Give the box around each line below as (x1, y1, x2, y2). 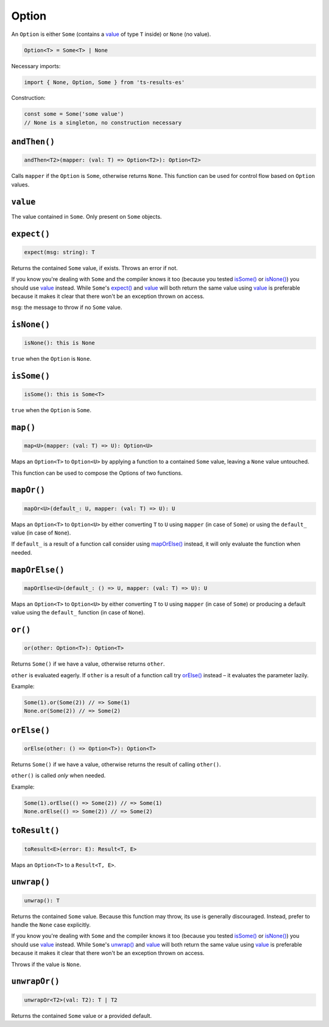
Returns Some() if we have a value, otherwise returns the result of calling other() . (11, 761, 221, 768)
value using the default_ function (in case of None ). (11, 609, 146, 616)
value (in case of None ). (11, 529, 71, 536)
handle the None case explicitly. (11, 921, 91, 928)
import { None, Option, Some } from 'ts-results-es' (24, 79, 185, 85)
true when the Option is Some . (11, 407, 91, 414)
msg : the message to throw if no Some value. (11, 304, 122, 311)
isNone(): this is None (24, 339, 96, 347)
